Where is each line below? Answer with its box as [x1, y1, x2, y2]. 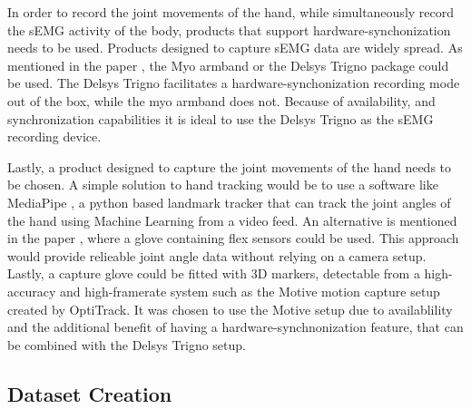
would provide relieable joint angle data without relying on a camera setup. [7, 246, 427, 265]
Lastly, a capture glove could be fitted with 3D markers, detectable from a [7, 264, 420, 283]
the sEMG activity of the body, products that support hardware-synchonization [7, 20, 451, 39]
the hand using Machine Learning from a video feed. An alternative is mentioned [7, 210, 457, 229]
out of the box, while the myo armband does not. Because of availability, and [7, 91, 436, 110]
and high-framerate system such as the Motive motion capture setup [59, 281, 440, 300]
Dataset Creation [7, 379, 172, 407]
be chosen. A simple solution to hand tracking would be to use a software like [7, 175, 438, 194]
